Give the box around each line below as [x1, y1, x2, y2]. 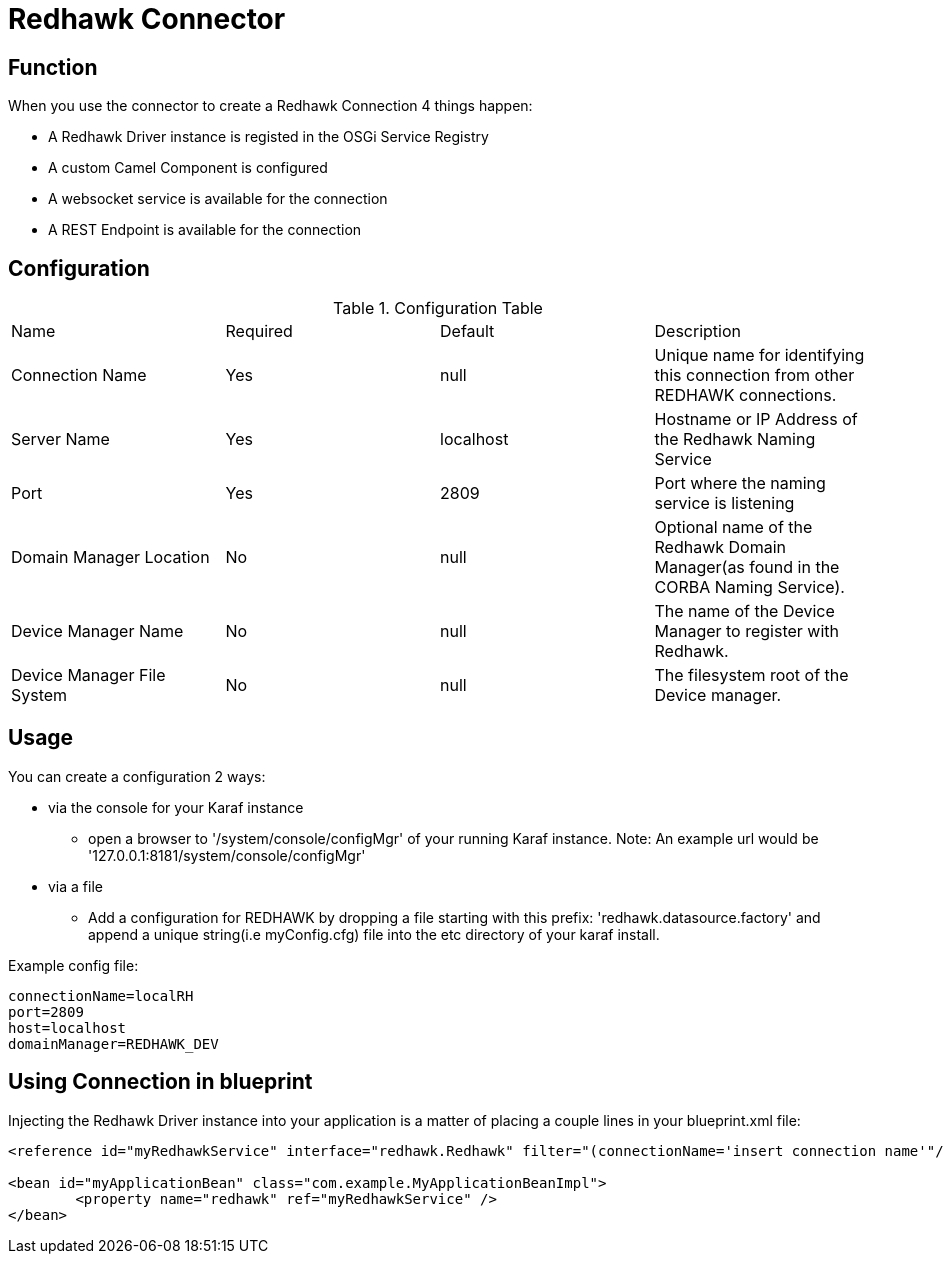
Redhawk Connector [8, 2, 286, 36]
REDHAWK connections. [654, 385, 837, 406]
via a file [48, 877, 103, 895]
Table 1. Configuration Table [333, 298, 543, 319]
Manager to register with [654, 621, 840, 642]
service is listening [654, 493, 795, 514]
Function [8, 54, 98, 80]
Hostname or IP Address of [654, 409, 858, 430]
